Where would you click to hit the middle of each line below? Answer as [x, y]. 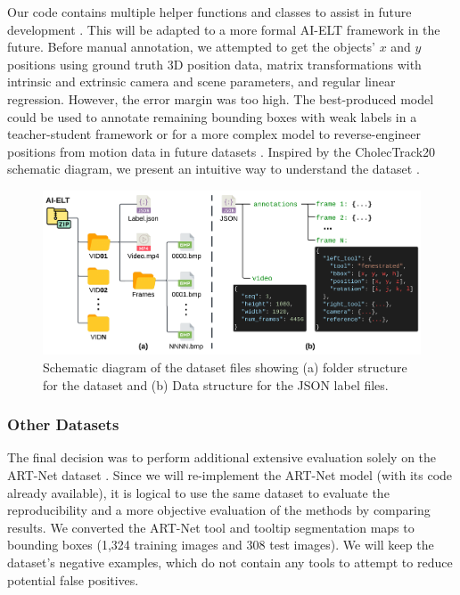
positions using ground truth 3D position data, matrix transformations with [214, 64]
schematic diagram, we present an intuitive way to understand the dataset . [214, 169]
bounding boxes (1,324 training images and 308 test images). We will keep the [221, 545]
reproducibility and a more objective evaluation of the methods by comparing [219, 510]
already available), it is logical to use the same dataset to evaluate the [198, 492]
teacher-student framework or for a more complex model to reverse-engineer [214, 134]
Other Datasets [63, 424]
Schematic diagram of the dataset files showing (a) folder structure [225, 367]
